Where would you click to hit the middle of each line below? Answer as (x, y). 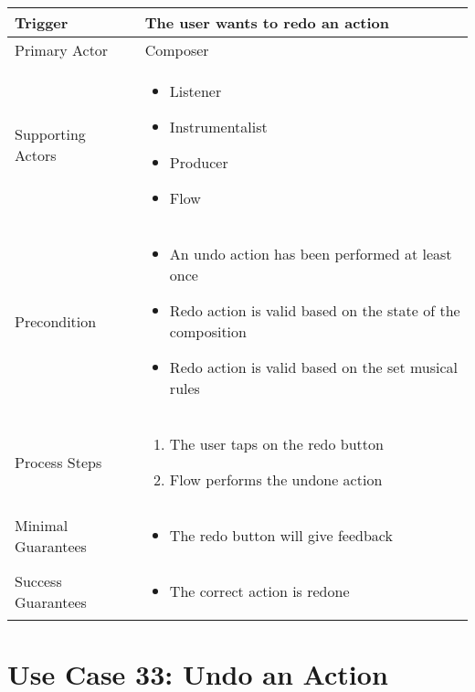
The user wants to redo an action (267, 22)
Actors (36, 155)
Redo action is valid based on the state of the (315, 310)
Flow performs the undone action (276, 479)
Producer (199, 162)
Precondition (56, 321)
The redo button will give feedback (281, 535)
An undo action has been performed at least (311, 254)
